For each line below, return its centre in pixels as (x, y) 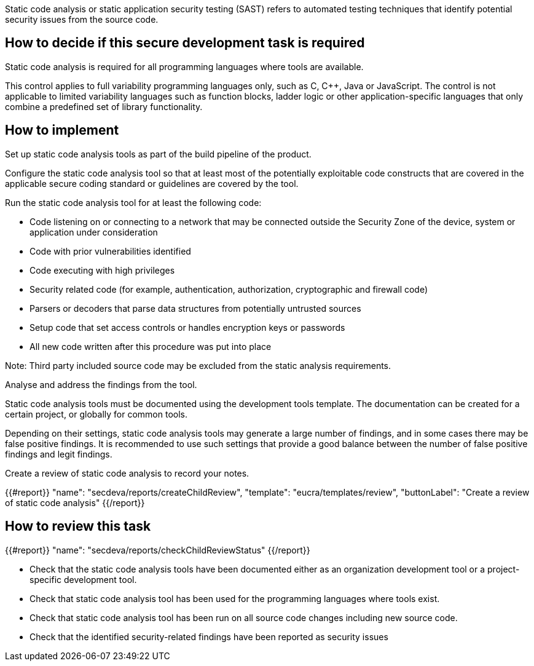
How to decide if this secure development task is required (185, 43)
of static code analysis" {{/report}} (75, 502)
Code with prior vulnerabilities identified (110, 251)
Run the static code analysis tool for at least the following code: (133, 202)
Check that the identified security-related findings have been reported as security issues (209, 636)
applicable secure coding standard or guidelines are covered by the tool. (152, 183)
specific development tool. (83, 579)
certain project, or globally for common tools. (96, 414)
